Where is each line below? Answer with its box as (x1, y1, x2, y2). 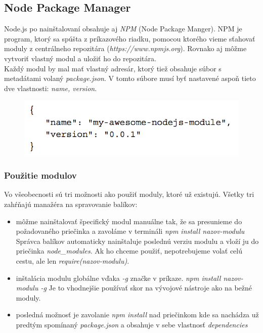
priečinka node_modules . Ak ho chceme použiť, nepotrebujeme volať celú (16, 245, 242, 256)
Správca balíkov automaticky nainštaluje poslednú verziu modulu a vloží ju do (16, 235, 259, 246)
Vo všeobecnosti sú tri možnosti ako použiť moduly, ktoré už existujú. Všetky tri (4, 189, 254, 199)
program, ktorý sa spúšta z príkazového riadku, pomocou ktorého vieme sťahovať (4, 33, 255, 44)
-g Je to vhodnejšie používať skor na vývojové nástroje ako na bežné (40, 282, 252, 293)
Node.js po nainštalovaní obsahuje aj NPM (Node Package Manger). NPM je (4, 23, 242, 34)
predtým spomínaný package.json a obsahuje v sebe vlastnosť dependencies (16, 319, 248, 329)
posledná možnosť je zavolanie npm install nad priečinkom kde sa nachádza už (16, 309, 259, 320)
